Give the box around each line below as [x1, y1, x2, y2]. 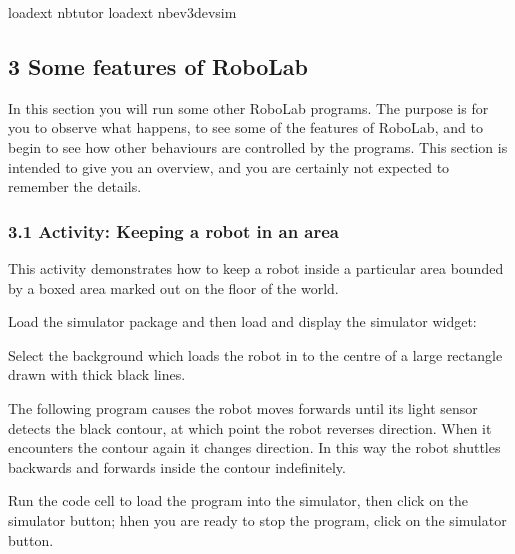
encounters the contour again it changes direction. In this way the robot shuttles [8, 437, 501, 458]
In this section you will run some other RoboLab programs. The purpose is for [8, 97, 489, 118]
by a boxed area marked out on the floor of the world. [8, 277, 339, 298]
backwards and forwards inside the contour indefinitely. [8, 456, 346, 477]
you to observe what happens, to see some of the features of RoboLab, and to [8, 117, 483, 138]
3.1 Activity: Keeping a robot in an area [8, 218, 340, 243]
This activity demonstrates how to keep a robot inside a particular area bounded [8, 257, 504, 278]
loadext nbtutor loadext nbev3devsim [8, 2, 237, 22]
